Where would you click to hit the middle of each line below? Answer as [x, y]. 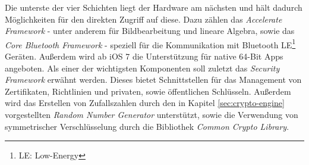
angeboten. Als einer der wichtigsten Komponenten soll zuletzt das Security [142, 68]
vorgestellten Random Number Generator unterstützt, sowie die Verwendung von [152, 114]
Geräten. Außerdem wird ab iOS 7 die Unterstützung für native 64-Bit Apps [144, 56]
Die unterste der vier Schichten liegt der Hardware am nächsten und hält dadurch [154, 7]
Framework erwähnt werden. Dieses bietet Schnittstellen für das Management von [153, 80]
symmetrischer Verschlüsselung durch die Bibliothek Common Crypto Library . [147, 126]
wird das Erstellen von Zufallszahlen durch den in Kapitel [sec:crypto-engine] [145, 103]
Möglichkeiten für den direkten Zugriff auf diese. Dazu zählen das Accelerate [144, 19]
